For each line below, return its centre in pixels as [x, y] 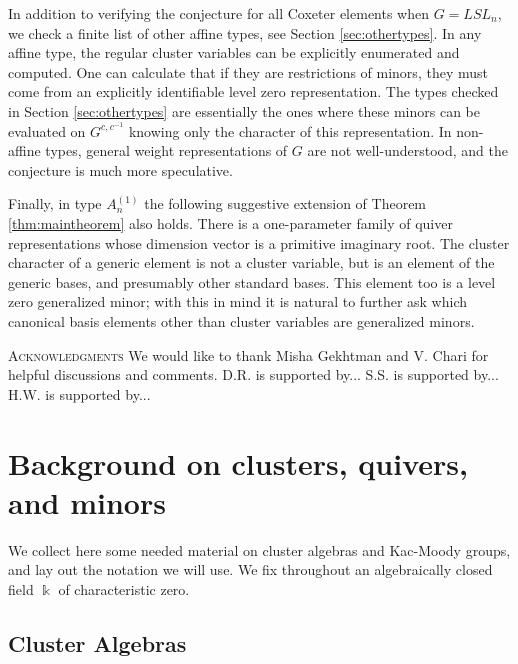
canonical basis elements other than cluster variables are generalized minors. [241, 320]
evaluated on [47, 130]
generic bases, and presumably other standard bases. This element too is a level [252, 281]
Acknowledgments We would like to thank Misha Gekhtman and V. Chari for [248, 354]
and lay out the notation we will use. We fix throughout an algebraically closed [250, 569]
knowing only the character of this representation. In [290, 130]
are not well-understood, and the [407, 150]
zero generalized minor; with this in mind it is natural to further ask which [237, 301]
